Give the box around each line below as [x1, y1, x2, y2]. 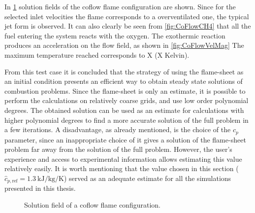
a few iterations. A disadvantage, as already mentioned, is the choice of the [4, 124, 231, 135]
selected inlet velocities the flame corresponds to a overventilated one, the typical [4, 11, 249, 21]
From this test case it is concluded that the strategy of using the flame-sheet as [4, 66, 244, 76]
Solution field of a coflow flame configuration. [24, 200, 160, 210]
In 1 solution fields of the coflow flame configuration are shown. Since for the [4, 1, 236, 11]
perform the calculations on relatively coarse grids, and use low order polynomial [4, 95, 249, 106]
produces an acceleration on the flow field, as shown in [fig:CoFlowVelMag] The [4, 40, 244, 50]
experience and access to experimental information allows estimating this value [4, 153, 242, 164]
